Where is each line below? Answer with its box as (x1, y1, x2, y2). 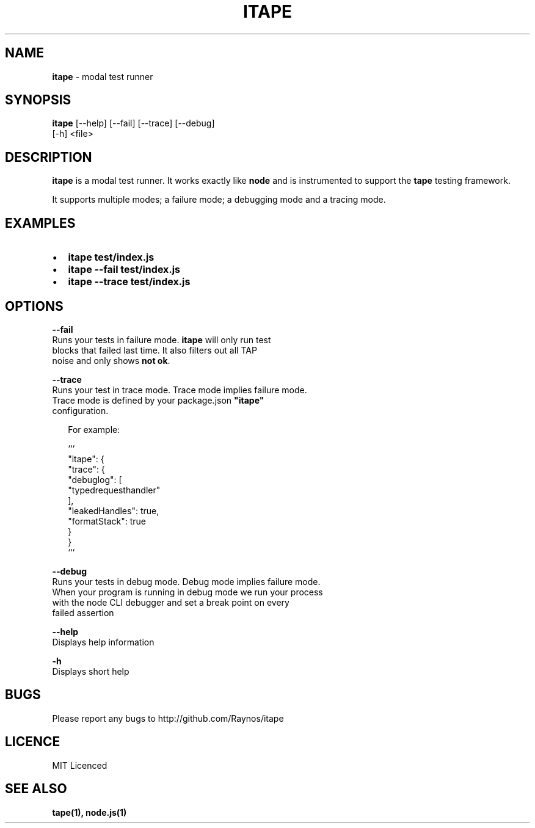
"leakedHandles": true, (68, 505, 159, 516)
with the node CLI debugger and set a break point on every (52, 597, 289, 608)
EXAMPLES (5, 215, 76, 231)
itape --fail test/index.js (68, 263, 181, 276)
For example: (68, 424, 120, 435)
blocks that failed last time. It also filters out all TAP (52, 344, 257, 355)
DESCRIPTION (5, 149, 92, 165)
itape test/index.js (68, 251, 155, 264)
